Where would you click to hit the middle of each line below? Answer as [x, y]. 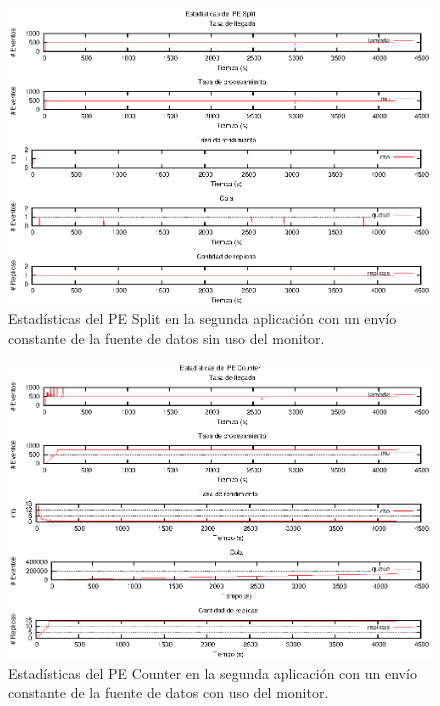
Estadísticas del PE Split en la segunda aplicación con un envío [202, 318]
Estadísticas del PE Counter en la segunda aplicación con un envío [212, 672]
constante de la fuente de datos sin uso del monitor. [166, 337]
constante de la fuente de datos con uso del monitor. [168, 692]
